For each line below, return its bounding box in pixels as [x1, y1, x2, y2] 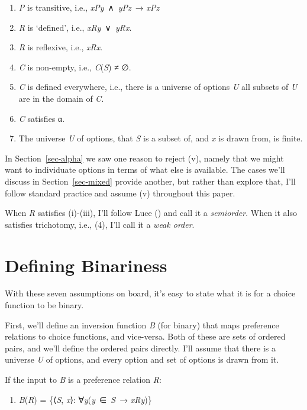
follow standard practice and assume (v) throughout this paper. [5, 186, 235, 199]
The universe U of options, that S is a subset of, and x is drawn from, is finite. [18, 132, 303, 144]
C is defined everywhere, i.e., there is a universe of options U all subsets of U [18, 80, 298, 93]
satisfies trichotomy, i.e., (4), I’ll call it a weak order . [5, 218, 195, 230]
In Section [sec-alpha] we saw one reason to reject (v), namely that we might [5, 151, 284, 164]
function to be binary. [5, 299, 84, 311]
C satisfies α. [18, 112, 65, 124]
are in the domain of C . [18, 92, 104, 104]
